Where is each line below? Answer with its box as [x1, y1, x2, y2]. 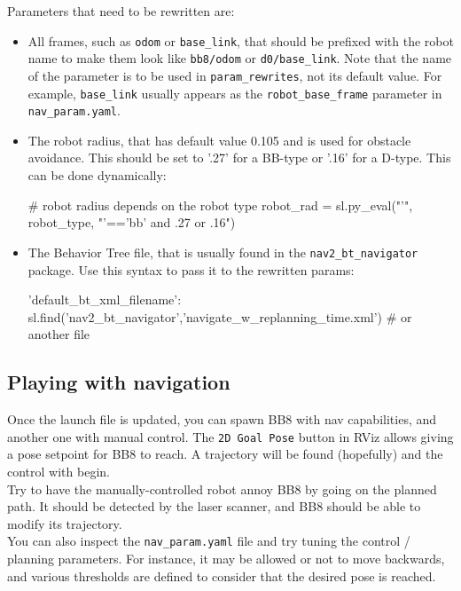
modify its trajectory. [7, 514, 122, 532]
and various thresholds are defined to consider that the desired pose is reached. [7, 566, 436, 585]
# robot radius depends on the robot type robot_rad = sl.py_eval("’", [27, 195, 413, 214]
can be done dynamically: [27, 166, 167, 185]
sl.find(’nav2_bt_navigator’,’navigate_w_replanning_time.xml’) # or [27, 307, 412, 326]
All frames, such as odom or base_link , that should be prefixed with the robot [27, 31, 454, 50]
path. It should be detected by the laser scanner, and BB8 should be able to [7, 497, 421, 516]
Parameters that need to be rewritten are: [7, 2, 235, 20]
